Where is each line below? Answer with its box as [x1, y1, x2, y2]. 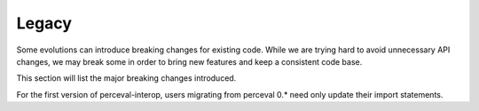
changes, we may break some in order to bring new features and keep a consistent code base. [16, 56, 363, 67]
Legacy [16, 13, 73, 33]
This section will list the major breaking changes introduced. [16, 73, 237, 83]
